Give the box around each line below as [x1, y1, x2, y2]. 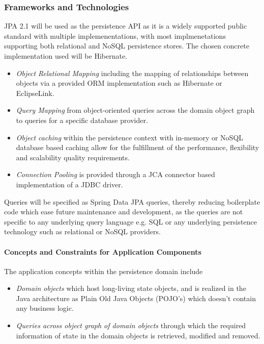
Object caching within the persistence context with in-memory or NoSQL [16, 132, 244, 142]
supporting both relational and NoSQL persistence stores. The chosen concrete [4, 40, 249, 51]
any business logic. [16, 303, 74, 313]
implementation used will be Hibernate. [4, 51, 128, 61]
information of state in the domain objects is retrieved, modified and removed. [16, 330, 260, 340]
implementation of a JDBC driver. [16, 179, 123, 189]
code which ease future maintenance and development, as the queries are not [4, 206, 243, 217]
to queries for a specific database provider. [16, 114, 148, 125]
